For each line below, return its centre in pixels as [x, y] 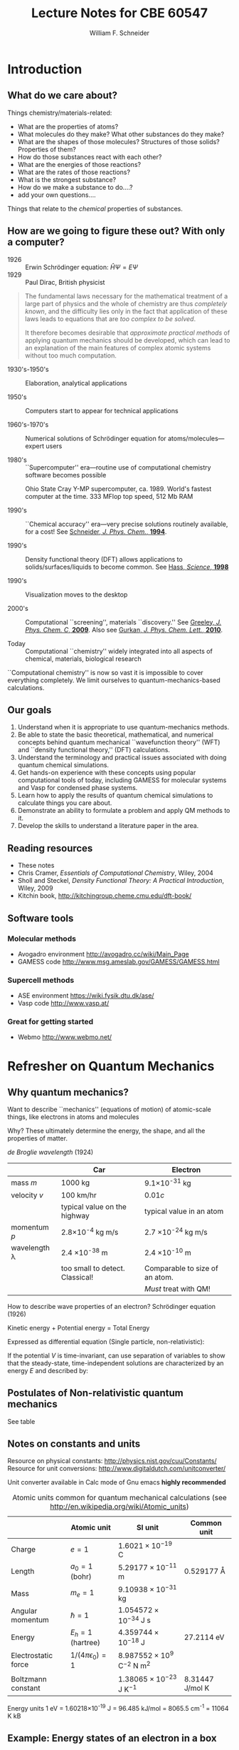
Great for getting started [51, 1022]
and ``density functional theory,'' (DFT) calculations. [94, 750]
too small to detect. [93, 1268]
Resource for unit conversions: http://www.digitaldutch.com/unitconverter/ [117, 1469]
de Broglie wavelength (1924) [51, 1152]
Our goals [30, 710]
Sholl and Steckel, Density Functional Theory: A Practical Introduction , [121, 881]
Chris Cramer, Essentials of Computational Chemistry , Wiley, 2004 [115, 873]
